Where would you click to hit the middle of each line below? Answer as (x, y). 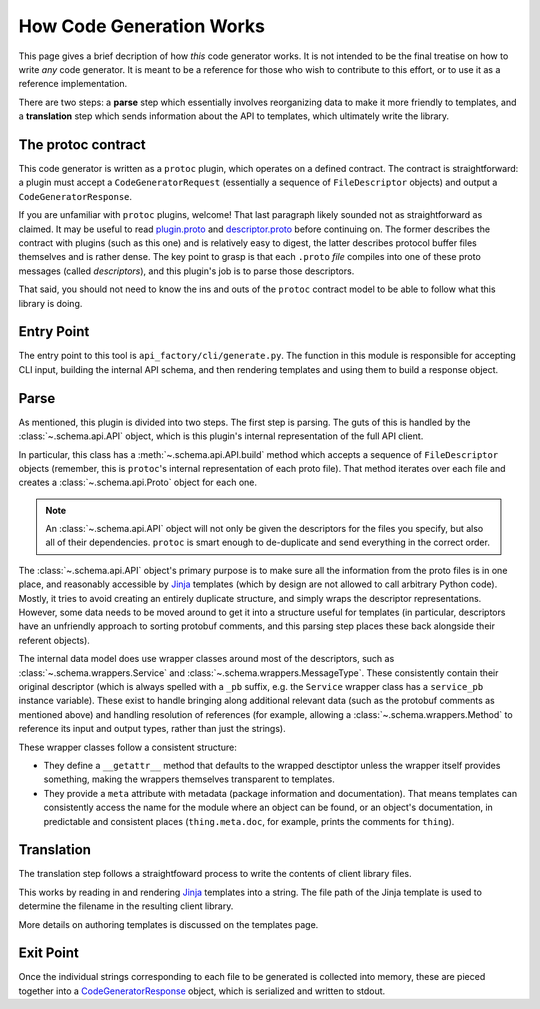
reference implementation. (73, 84)
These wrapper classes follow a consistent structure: (127, 747)
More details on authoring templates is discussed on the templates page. (168, 924)
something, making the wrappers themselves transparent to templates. (189, 779)
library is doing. (50, 303)
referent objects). (54, 640)
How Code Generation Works (141, 26)
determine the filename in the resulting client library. (126, 906)
